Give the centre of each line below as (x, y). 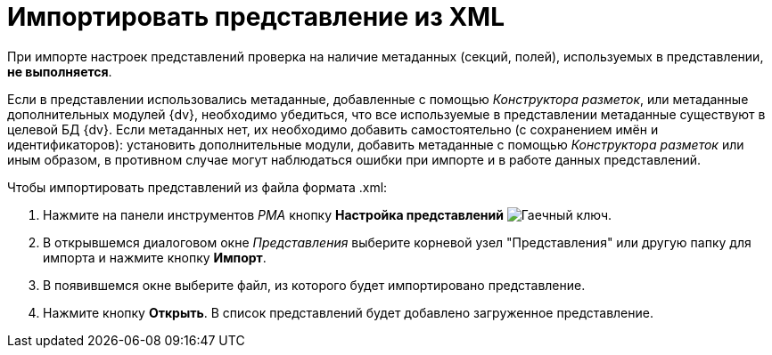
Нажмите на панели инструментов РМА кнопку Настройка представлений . (328, 214)
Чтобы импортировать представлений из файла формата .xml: (197, 187)
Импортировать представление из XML (256, 17)
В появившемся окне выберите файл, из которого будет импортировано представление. (314, 285)
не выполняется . (60, 71)
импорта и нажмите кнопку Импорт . (155, 257)
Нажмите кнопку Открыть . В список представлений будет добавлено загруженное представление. (348, 312)
